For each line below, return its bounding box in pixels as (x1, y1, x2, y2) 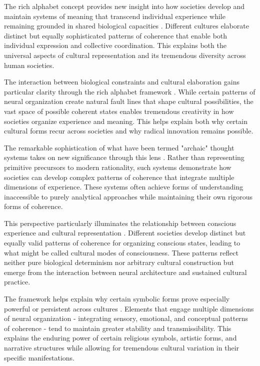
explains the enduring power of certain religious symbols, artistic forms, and (4, 332, 237, 343)
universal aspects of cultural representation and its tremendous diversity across (4, 49, 246, 60)
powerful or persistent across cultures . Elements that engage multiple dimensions (4, 303, 254, 313)
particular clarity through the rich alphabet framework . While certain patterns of (4, 86, 255, 96)
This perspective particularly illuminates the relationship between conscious (4, 217, 236, 228)
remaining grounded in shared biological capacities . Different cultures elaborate (4, 20, 249, 31)
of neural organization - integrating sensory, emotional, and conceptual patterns (4, 313, 248, 323)
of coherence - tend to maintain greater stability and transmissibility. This (4, 322, 231, 333)
